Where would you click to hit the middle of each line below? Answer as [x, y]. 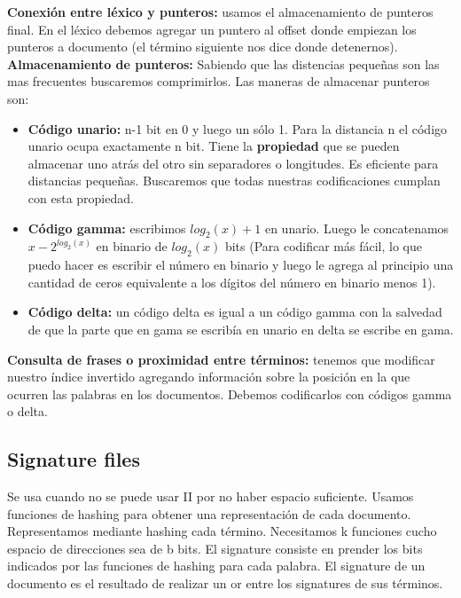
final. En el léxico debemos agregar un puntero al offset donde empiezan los [212, 29]
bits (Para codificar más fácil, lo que [323, 246]
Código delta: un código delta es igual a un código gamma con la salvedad [235, 312]
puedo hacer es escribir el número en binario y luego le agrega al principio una [241, 265]
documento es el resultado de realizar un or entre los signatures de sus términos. [225, 583]
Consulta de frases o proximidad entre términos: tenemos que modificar [221, 359]
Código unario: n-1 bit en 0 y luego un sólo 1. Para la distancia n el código [238, 128]
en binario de [132, 246]
